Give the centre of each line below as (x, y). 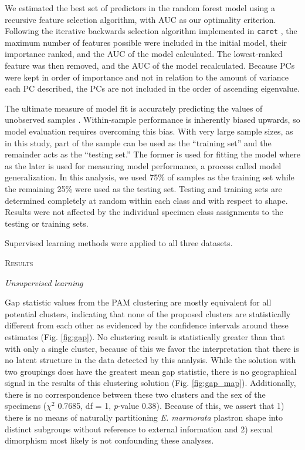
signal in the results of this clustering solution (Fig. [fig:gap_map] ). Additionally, (150, 383)
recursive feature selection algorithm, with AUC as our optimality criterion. (140, 19)
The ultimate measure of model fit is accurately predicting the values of (134, 108)
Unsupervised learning (44, 282)
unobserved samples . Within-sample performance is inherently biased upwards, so (152, 120)
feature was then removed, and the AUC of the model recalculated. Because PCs (150, 66)
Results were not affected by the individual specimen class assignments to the (144, 212)
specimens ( (26, 406)
